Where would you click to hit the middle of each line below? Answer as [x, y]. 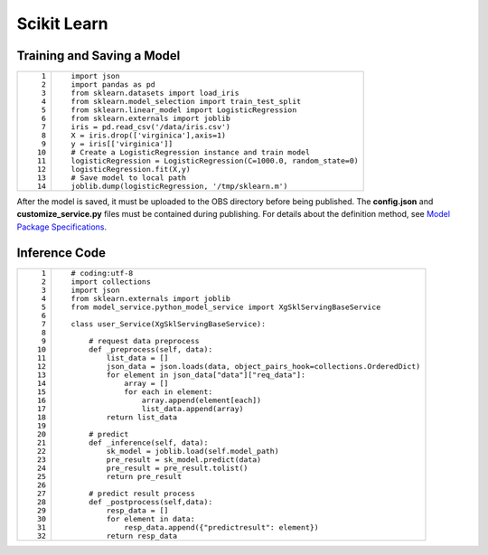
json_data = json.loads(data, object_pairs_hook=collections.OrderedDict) [263, 366]
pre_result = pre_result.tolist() [177, 468]
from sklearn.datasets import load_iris [155, 94]
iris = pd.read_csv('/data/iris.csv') [150, 127]
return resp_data [142, 536]
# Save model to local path [129, 178]
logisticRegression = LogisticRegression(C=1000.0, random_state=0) [215, 161]
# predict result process [142, 493]
